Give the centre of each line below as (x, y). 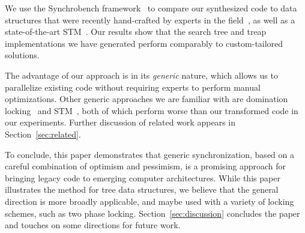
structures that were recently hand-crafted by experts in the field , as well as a (150, 20)
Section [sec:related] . (43, 134)
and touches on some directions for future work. (93, 225)
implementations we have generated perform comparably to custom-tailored (144, 43)
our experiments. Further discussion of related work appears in (120, 122)
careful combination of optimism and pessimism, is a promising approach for (146, 166)
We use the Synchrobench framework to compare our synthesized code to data (151, 8)
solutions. (22, 55)
